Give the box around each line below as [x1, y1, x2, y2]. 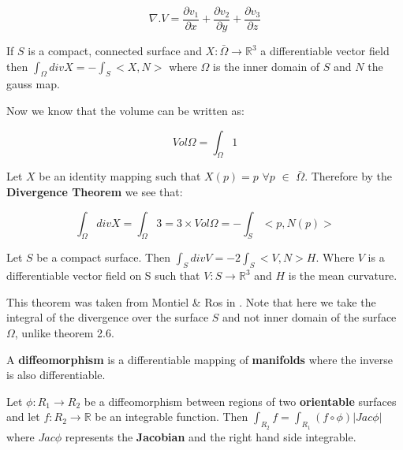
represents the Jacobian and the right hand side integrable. [65, 428, 356, 444]
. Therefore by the [304, 168, 393, 184]
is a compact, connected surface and [28, 43, 202, 59]
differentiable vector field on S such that [6, 267, 200, 284]
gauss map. [6, 76, 60, 92]
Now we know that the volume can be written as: [6, 102, 244, 119]
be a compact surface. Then [36, 249, 170, 266]
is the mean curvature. [288, 267, 397, 284]
